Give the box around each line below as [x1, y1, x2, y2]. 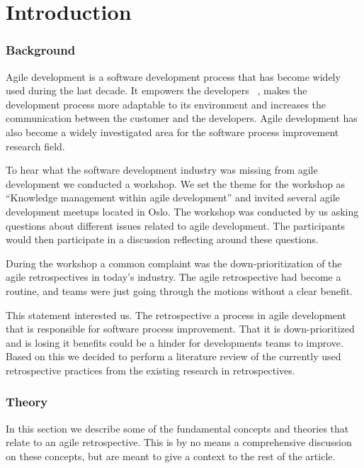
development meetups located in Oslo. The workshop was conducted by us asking [6, 204, 359, 218]
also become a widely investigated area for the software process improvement [6, 124, 339, 139]
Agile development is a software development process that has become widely [6, 69, 341, 84]
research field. [6, 138, 65, 153]
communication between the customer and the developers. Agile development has [6, 111, 358, 126]
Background [6, 41, 76, 59]
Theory [6, 393, 48, 411]
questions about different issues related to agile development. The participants [6, 218, 345, 233]
